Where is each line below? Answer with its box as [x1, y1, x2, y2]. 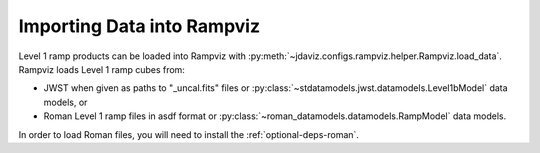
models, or [43, 96, 88, 108]
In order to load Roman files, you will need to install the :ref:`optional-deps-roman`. [18, 128, 360, 140]
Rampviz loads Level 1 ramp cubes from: [18, 63, 185, 75]
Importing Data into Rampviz [18, 15, 260, 37]
